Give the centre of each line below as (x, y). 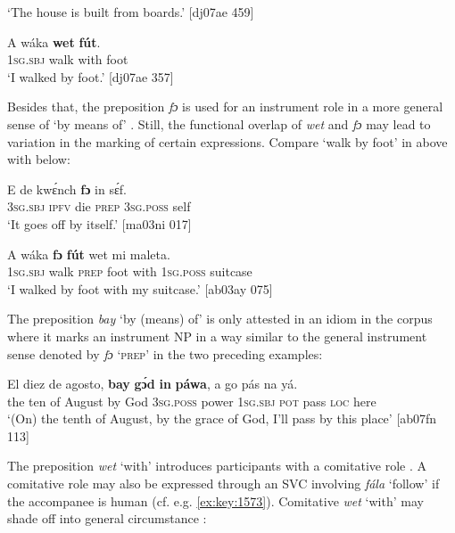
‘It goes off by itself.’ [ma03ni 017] (99, 223)
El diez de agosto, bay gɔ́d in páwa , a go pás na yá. (153, 384)
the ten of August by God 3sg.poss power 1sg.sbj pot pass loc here (192, 401)
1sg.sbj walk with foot (68, 59)
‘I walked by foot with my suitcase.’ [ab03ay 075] (140, 288)
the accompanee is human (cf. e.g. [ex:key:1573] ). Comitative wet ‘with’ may (215, 500)
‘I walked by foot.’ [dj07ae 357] (91, 76)
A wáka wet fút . (54, 41)
